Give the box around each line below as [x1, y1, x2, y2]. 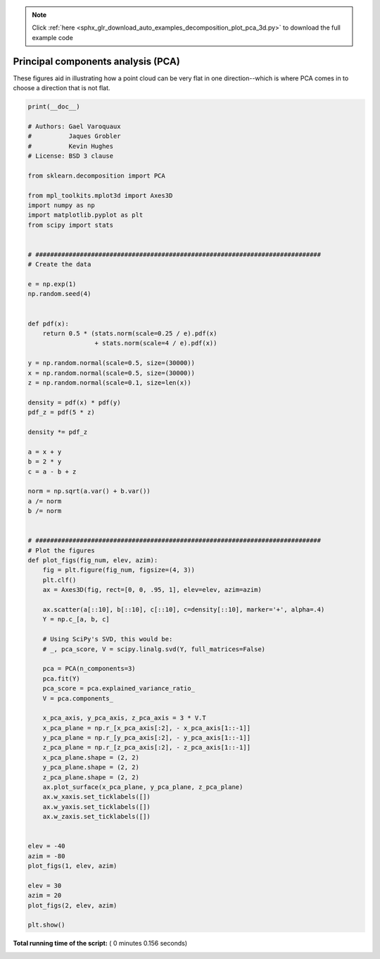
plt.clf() [42, 576, 77, 584]
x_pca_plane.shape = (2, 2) [42, 753, 140, 761]
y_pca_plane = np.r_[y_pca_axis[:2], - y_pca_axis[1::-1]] [42, 734, 251, 742]
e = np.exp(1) [27, 280, 77, 288]
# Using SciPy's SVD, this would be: [42, 635, 173, 643]
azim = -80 [27, 852, 65, 860]
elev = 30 [27, 881, 62, 889]
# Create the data [27, 261, 91, 268]
